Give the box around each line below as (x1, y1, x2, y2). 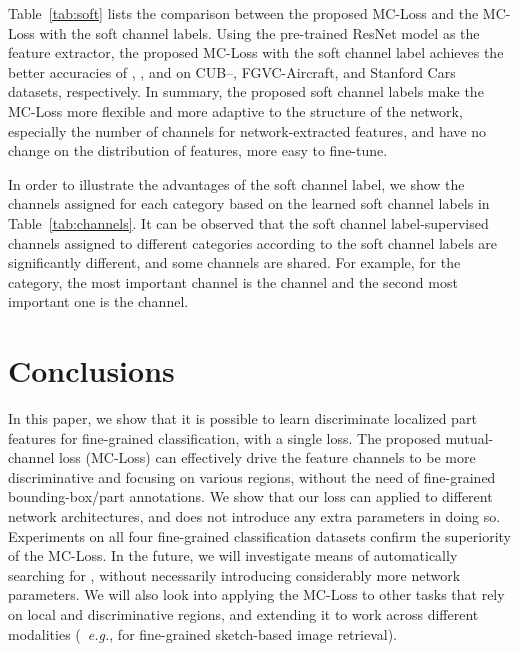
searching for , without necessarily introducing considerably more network (8, 564, 461, 585)
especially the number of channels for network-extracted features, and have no (8, 120, 486, 141)
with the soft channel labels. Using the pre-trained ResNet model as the (39, 22, 480, 43)
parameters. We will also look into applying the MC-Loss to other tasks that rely (8, 584, 505, 605)
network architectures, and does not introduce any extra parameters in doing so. (8, 506, 501, 526)
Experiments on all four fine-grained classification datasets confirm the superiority (8, 525, 511, 546)
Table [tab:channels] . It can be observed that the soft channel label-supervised (8, 212, 489, 233)
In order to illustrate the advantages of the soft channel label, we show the (8, 173, 465, 194)
